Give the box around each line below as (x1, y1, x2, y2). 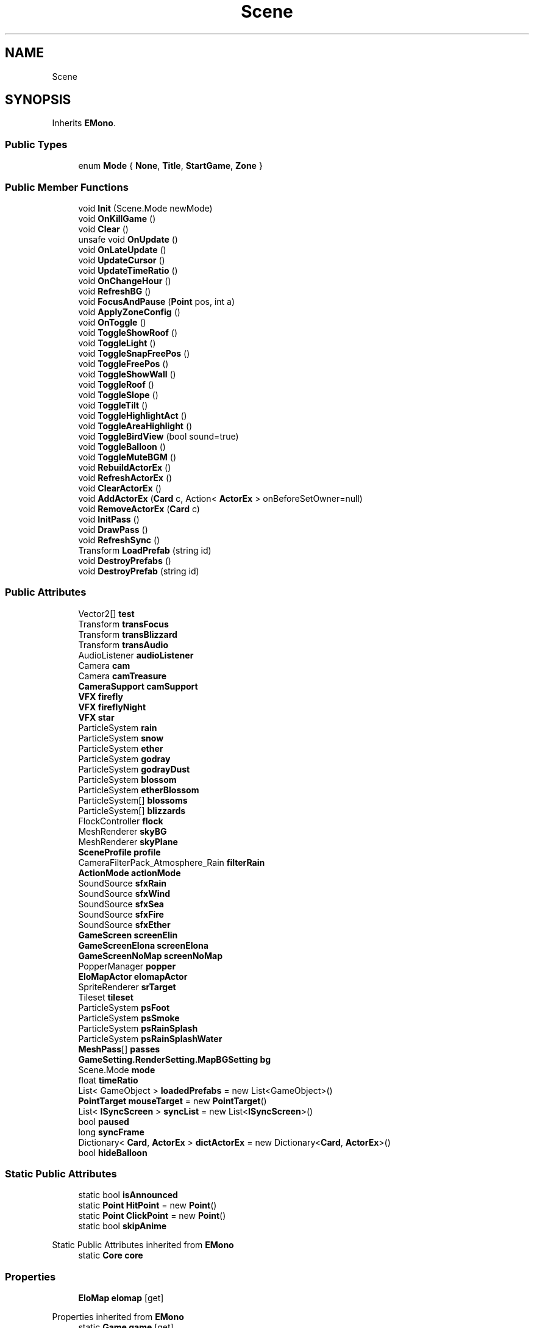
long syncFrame (78, 1126, 144, 1137)
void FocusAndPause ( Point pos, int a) (78, 296, 235, 307)
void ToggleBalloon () (78, 441, 166, 452)
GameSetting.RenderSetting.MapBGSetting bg (78, 1054, 271, 1065)
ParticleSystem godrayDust (78, 763, 190, 774)
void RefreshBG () (78, 285, 151, 296)
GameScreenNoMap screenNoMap (78, 950, 222, 961)
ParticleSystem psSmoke (78, 1012, 180, 1023)
